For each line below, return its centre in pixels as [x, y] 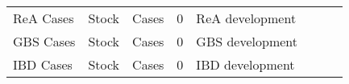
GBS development [247, 41]
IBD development [245, 64]
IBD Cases [43, 64]
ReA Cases [44, 18]
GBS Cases [44, 41]
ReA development [246, 18]
